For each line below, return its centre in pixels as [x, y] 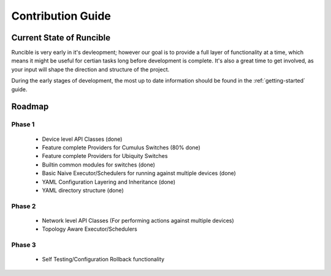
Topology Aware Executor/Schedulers [89, 229]
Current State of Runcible [61, 38]
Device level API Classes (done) [82, 139]
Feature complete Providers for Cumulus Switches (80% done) [121, 147]
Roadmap [30, 107]
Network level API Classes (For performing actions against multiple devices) [138, 220]
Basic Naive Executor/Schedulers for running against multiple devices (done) [139, 173]
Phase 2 [24, 206]
